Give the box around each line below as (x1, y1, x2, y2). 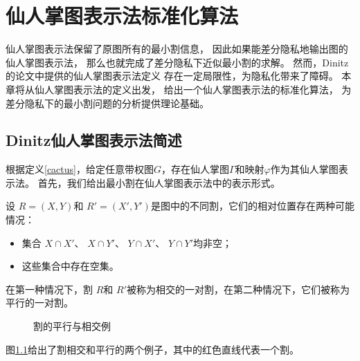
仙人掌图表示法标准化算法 (6, 1, 239, 30)
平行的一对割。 (6, 295, 73, 310)
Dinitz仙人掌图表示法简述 (6, 129, 182, 151)
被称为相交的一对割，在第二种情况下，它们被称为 (126, 281, 350, 296)
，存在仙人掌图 (161, 162, 229, 176)
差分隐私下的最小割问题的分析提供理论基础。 (6, 95, 209, 110)
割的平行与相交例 (33, 319, 111, 333)
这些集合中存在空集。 (21, 259, 119, 273)
